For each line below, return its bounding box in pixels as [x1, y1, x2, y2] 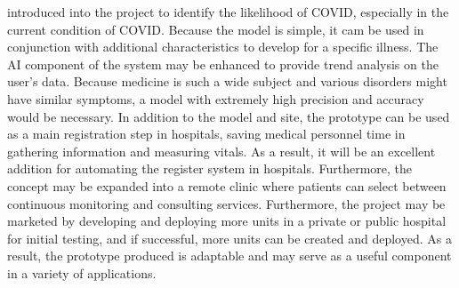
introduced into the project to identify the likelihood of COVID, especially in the [7, 3, 449, 20]
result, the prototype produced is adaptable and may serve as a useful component [7, 246, 452, 265]
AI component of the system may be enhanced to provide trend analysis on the [7, 54, 439, 73]
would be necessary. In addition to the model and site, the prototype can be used [7, 107, 450, 125]
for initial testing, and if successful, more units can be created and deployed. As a [7, 228, 452, 247]
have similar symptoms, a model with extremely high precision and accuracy [7, 89, 424, 108]
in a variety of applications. [7, 263, 157, 282]
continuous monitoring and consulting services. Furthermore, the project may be [7, 194, 446, 212]
